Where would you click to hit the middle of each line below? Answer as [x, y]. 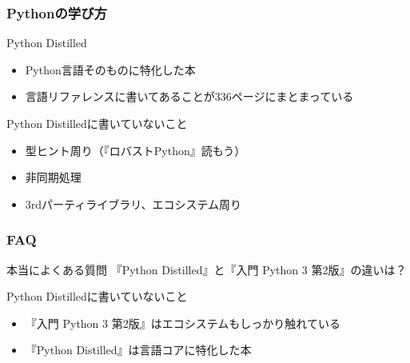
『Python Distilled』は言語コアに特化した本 [138, 350]
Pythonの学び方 [57, 12]
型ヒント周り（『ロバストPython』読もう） [135, 150]
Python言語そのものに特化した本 [110, 69]
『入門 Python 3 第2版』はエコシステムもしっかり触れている [183, 323]
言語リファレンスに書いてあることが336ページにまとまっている [189, 96]
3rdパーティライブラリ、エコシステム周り [133, 203]
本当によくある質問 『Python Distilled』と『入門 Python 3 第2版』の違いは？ [207, 269]
